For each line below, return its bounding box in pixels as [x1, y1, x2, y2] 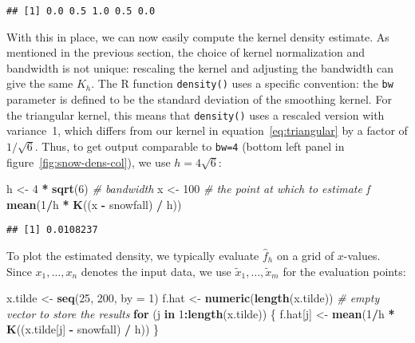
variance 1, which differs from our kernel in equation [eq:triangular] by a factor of [6, 122, 408, 139]
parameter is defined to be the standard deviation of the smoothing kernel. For [6, 91, 392, 108]
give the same [6, 75, 73, 92]
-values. [343, 247, 381, 264]
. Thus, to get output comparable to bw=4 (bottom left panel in [34, 137, 345, 154]
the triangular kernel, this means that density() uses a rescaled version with [6, 106, 385, 123]
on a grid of [276, 247, 334, 264]
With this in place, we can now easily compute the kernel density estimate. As [6, 28, 389, 45]
